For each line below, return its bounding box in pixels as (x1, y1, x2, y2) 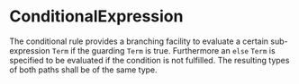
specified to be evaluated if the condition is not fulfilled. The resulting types (9, 55, 290, 65)
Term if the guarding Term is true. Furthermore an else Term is (52, 45, 276, 55)
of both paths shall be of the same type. (9, 64, 158, 75)
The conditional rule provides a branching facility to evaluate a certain (9, 36, 268, 46)
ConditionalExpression (9, 6, 184, 27)
